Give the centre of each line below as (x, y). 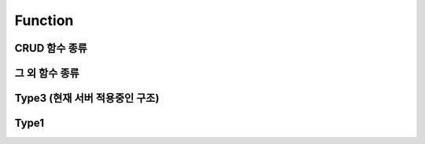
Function (44, 20)
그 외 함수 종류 (47, 73)
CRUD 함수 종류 (51, 48)
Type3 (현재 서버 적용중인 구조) (87, 98)
